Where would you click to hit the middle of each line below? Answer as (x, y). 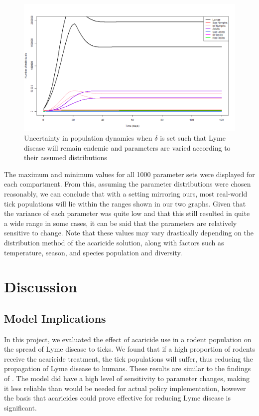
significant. (20, 407)
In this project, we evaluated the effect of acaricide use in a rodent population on (128, 339)
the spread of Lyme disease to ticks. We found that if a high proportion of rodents (129, 349)
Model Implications (55, 318)
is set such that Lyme (193, 137)
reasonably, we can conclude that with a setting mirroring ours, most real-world (126, 193)
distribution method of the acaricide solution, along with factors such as (114, 242)
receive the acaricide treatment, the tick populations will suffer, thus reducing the (129, 358)
